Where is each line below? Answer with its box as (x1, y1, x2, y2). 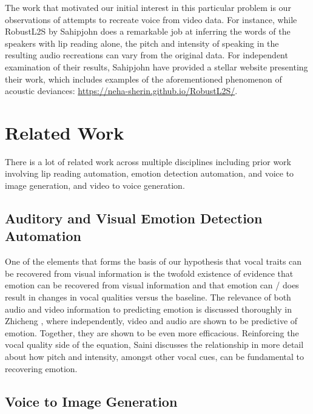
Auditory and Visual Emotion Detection (5, 209, 263, 228)
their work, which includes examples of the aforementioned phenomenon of (5, 72, 282, 85)
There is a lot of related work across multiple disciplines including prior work (5, 155, 291, 168)
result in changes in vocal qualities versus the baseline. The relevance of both (5, 291, 291, 304)
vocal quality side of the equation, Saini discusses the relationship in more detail (5, 338, 304, 351)
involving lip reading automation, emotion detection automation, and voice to (5, 167, 294, 180)
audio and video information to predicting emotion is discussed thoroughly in (5, 302, 292, 315)
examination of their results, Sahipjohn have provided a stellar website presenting (5, 60, 308, 73)
